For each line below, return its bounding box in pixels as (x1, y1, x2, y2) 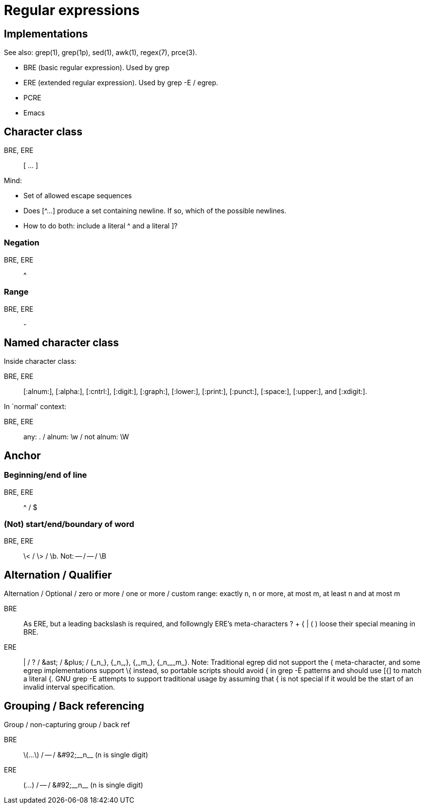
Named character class (4, 336, 119, 349)
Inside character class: (4, 357, 77, 366)
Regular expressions (4, 2, 140, 19)
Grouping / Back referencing (4, 699, 144, 712)
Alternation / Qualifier (4, 568, 112, 581)
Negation (4, 238, 39, 248)
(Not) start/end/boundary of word (4, 519, 135, 529)
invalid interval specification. (23, 683, 115, 692)
